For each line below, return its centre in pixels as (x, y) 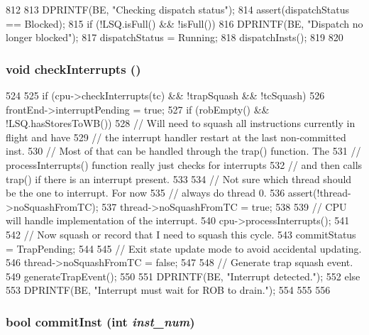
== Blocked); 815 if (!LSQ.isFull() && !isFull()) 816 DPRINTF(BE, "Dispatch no (184, 23)
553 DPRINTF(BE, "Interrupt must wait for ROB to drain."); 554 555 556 (168, 290)
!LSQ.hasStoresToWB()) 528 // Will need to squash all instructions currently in (181, 123)
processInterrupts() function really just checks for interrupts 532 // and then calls (184, 164)
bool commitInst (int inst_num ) (100, 321)
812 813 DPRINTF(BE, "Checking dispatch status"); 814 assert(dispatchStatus (177, 9)
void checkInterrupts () (73, 68)
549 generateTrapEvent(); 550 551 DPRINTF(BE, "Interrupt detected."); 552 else (183, 276)
